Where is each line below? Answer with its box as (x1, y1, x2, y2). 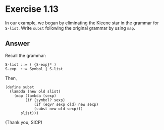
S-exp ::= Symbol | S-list (5, 66, 63, 71)
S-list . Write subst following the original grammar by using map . (5, 25, 135, 31)
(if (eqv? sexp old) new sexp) (34, 102, 99, 107)
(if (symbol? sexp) (25, 97, 65, 102)
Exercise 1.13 (5, 3, 59, 15)
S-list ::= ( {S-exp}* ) (5, 62, 56, 67)
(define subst (5, 85, 35, 89)
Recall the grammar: (5, 52, 47, 58)
